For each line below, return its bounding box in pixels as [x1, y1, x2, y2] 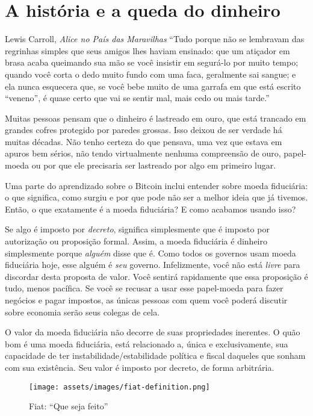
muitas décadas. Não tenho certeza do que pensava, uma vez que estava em [5, 135, 282, 147]
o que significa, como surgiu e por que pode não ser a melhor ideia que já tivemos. [5, 191, 308, 203]
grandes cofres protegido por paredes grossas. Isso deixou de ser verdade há [5, 123, 282, 136]
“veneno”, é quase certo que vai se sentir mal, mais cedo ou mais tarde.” [5, 92, 270, 104]
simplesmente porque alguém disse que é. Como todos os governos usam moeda [5, 246, 296, 259]
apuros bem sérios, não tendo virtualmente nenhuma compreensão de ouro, [5, 147, 281, 160]
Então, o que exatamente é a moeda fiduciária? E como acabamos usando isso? [5, 202, 296, 215]
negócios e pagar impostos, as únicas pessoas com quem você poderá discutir [5, 294, 288, 306]
